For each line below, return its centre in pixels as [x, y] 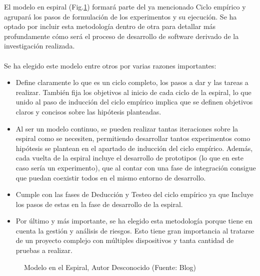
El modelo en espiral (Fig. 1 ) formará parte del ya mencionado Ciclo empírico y [125, 6]
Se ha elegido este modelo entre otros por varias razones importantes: [110, 65]
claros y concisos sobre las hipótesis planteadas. [88, 111]
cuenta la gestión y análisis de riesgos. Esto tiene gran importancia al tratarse [135, 230]
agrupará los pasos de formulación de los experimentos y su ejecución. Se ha [120, 16]
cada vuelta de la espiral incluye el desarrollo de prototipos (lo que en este [129, 158]
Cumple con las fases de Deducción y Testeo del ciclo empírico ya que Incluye [134, 194]
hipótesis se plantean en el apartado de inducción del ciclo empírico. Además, [134, 148]
